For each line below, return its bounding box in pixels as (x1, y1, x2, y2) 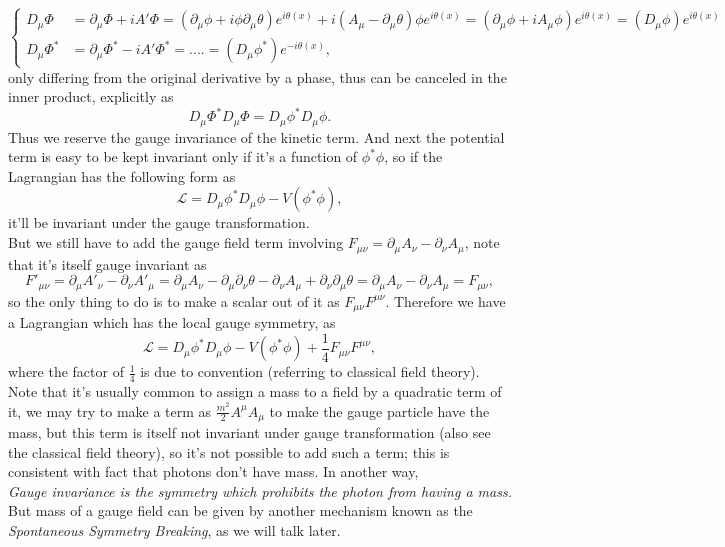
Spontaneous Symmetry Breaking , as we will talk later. (8, 519, 341, 540)
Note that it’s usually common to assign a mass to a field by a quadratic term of (8, 380, 502, 401)
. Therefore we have (385, 290, 506, 311)
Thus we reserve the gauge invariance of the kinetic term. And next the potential (8, 126, 505, 147)
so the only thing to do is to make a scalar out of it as (8, 290, 340, 311)
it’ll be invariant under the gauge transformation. (8, 212, 310, 233)
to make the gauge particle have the (269, 400, 490, 421)
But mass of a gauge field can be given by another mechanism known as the (8, 500, 473, 521)
